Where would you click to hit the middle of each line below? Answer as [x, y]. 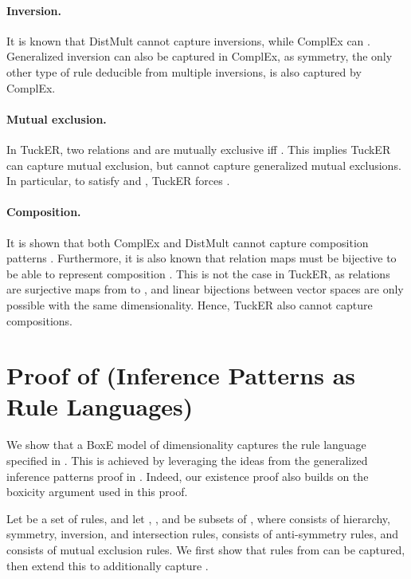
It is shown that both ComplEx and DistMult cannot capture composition [188, 242]
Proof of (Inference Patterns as [181, 375]
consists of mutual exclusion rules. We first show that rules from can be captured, [206, 549]
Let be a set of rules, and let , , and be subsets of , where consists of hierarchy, [198, 518]
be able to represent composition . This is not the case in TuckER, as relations [198, 273]
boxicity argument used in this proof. [97, 492]
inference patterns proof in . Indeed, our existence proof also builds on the [188, 476]
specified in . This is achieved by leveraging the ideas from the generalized [187, 461]
